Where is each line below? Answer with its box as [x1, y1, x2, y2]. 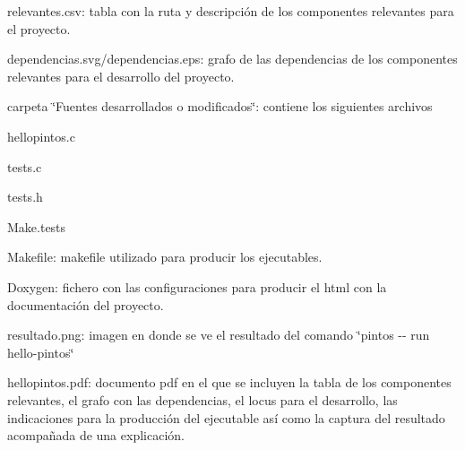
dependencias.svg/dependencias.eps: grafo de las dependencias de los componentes [7, 49, 458, 68]
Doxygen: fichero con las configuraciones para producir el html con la [7, 277, 387, 296]
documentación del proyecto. [7, 295, 164, 314]
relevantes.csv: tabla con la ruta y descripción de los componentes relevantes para [7, 2, 454, 20]
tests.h [7, 187, 43, 206]
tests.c [7, 157, 42, 176]
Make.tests [7, 217, 66, 236]
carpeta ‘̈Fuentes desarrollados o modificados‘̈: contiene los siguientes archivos [7, 97, 433, 116]
